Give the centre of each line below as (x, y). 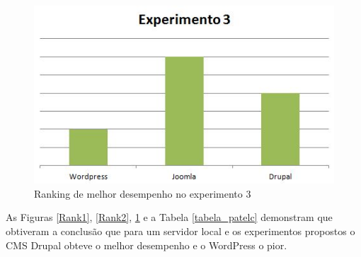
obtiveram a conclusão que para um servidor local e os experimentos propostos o (180, 231)
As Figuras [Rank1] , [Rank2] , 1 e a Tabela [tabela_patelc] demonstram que (169, 217)
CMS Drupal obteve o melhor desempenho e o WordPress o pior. (147, 245)
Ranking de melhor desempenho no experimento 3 (143, 193)
